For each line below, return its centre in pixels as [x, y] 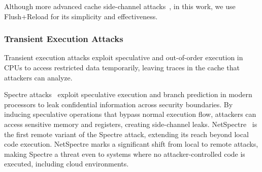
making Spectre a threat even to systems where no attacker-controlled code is [125, 154]
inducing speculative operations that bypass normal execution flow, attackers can [130, 114]
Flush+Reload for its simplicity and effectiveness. [81, 16]
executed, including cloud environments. [67, 164]
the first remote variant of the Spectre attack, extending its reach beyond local [126, 134]
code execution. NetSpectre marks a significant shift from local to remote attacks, [131, 144]
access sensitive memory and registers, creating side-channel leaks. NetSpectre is [131, 124]
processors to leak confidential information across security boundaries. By [119, 104]
